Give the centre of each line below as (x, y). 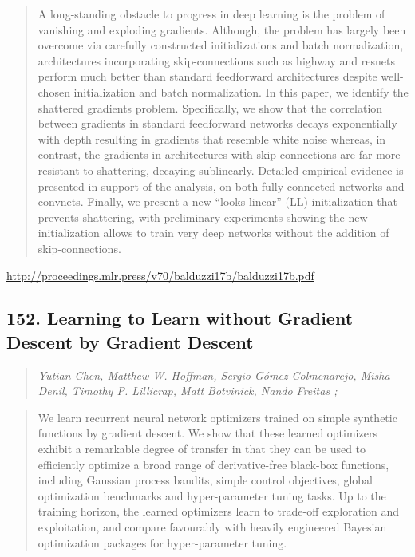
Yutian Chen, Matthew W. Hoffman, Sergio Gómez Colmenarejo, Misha (214, 375)
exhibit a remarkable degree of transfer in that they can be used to (202, 449)
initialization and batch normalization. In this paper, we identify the (241, 91)
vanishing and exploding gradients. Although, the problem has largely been (222, 29)
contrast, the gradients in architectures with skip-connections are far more (219, 154)
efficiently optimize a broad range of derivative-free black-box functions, (213, 464)
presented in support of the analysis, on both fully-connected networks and (221, 186)
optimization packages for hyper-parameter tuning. (162, 542)
